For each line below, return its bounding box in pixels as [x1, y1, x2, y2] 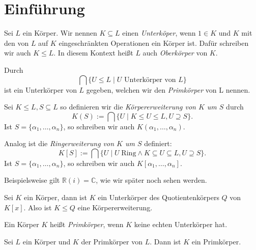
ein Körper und [22, 236, 71, 246]
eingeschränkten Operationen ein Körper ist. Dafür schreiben [59, 37, 249, 48]
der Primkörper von [81, 236, 143, 246]
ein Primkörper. [191, 236, 241, 246]
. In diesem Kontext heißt [53, 47, 133, 58]
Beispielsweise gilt [4, 175, 60, 185]
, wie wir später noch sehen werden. [96, 175, 207, 185]
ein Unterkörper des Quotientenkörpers [98, 192, 219, 203]
